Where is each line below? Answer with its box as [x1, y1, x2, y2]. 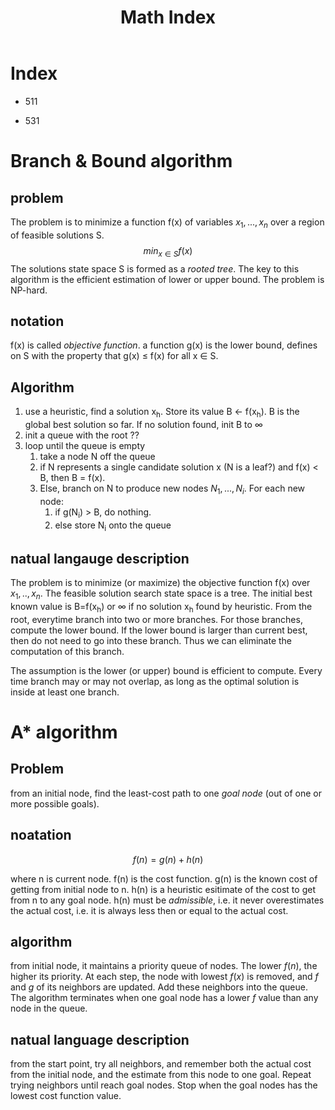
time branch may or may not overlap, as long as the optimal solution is [10, 675, 300, 687]
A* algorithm [10, 721, 118, 743]
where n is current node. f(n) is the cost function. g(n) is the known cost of [10, 872, 318, 885]
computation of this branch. [10, 645, 125, 657]
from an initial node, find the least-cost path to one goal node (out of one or [10, 787, 322, 799]
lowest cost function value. [10, 1090, 122, 1102]
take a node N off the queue [39, 450, 156, 462]
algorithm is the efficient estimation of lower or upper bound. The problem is [10, 273, 325, 285]
